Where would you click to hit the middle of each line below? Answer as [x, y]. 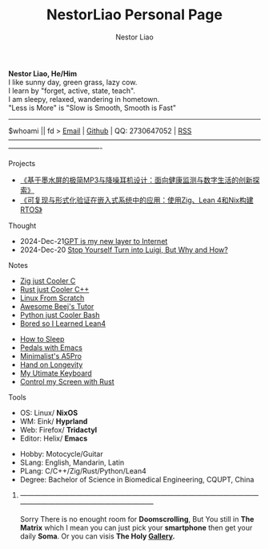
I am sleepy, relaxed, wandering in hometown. [84, 99]
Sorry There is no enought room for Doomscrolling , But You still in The [137, 518]
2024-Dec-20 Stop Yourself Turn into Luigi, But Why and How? [124, 250]
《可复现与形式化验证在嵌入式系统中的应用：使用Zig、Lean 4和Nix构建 [137, 200]
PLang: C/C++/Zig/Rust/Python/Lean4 [83, 470]
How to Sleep [42, 339]
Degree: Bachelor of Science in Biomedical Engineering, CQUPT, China [137, 479]
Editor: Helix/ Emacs [54, 438]
